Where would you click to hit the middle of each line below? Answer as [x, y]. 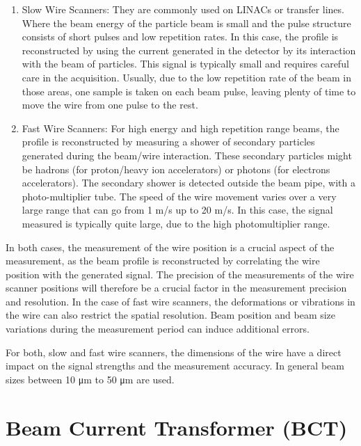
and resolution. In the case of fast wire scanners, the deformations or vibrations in [180, 301]
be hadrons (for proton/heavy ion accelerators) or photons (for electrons [176, 169]
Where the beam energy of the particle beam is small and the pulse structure [186, 23]
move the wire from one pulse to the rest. [110, 105]
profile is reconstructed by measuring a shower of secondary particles [168, 142]
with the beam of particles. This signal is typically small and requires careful [185, 64]
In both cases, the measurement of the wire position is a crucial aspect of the [170, 247]
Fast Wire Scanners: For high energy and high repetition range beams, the [180, 128]
